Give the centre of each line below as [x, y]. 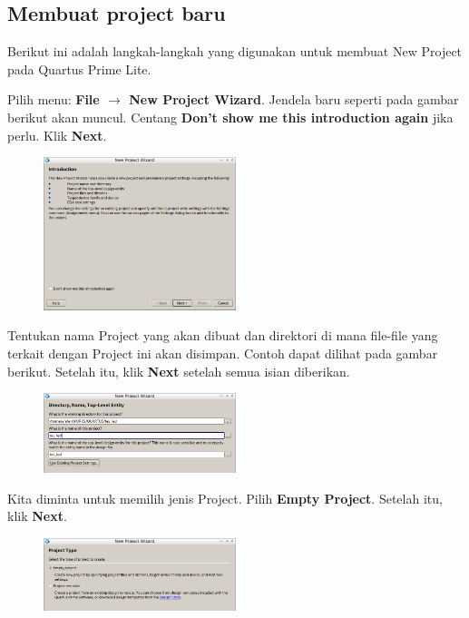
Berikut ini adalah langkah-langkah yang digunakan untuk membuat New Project [235, 51]
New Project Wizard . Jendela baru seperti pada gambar [294, 99]
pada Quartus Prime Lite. [79, 69]
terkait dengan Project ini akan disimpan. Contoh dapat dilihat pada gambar [223, 353]
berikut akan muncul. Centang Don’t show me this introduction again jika [230, 117]
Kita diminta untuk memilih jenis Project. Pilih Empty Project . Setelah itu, [225, 498]
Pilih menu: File [54, 99]
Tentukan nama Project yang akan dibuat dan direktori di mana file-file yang [223, 335]
